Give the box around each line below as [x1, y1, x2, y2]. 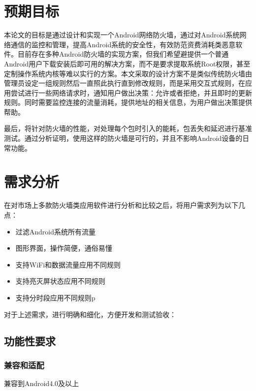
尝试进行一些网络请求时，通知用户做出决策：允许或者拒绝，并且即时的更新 [10, 87, 252, 98]
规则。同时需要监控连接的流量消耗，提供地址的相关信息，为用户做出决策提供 [4, 97, 252, 107]
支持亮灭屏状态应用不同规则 [15, 276, 105, 286]
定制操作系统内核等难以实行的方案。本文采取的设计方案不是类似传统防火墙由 [4, 68, 252, 78]
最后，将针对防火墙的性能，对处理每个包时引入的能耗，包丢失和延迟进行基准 [4, 123, 252, 133]
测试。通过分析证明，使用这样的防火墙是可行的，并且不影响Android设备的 [4, 133, 243, 143]
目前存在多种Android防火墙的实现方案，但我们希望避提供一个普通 [17, 49, 229, 59]
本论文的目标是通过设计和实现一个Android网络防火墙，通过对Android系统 [4, 30, 240, 40]
